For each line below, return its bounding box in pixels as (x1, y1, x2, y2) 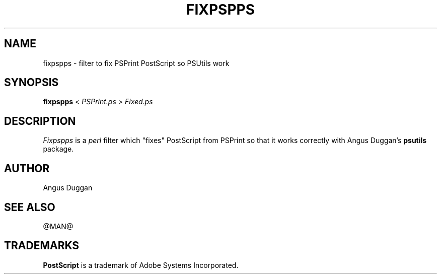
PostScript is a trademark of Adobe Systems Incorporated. (43, 260, 239, 269)
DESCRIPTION (4, 114, 76, 127)
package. (43, 145, 74, 154)
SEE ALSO (4, 200, 55, 214)
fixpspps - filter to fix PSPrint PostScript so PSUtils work (43, 58, 230, 67)
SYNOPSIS (4, 76, 59, 89)
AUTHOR (4, 162, 50, 175)
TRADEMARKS (4, 239, 80, 252)
